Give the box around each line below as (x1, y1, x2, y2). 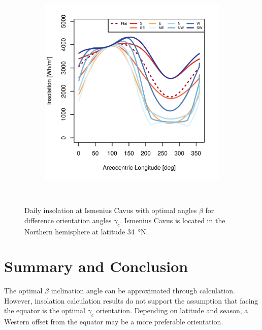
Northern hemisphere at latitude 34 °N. (24, 226, 148, 236)
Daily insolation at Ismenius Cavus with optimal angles (24, 205, 197, 216)
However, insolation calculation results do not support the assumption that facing (4, 295, 258, 306)
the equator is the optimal (4, 305, 85, 316)
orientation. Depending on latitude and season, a (96, 305, 248, 316)
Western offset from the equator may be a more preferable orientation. (4, 316, 223, 327)
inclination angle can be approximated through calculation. (51, 285, 235, 296)
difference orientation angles (24, 215, 112, 225)
